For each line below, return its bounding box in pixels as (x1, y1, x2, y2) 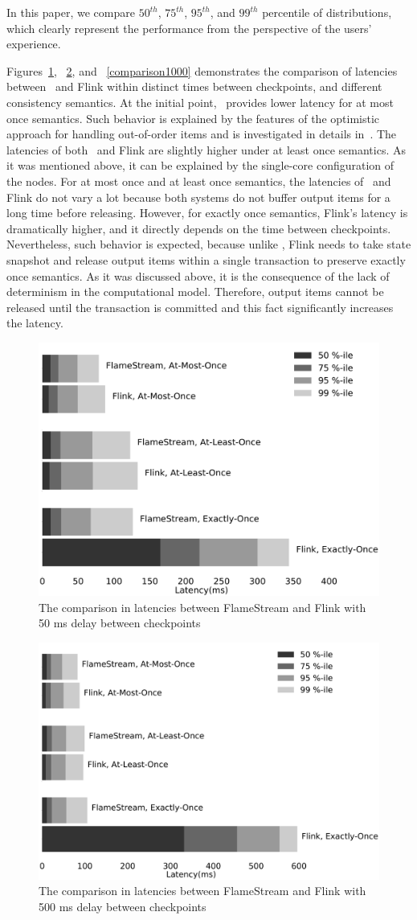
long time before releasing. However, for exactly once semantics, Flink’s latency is (6, 204, 408, 221)
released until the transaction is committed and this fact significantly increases (6, 298, 394, 315)
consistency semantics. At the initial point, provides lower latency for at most (6, 93, 394, 110)
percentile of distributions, (262, 4, 392, 20)
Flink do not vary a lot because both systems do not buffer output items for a (6, 188, 390, 205)
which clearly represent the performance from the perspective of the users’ (6, 19, 372, 36)
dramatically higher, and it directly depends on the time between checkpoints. (6, 220, 391, 236)
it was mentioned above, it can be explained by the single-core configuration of (6, 157, 395, 174)
